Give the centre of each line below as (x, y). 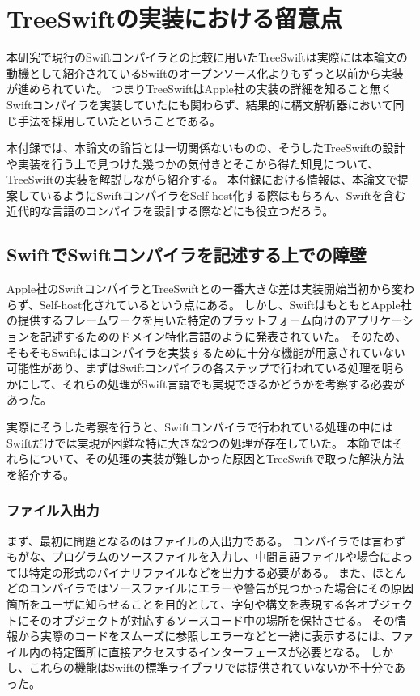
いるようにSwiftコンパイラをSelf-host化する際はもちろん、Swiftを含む (223, 195)
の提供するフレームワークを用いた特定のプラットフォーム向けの (176, 320)
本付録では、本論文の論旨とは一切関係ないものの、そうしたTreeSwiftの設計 (206, 148)
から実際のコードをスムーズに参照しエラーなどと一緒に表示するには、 (204, 636)
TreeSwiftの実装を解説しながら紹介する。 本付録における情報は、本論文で (202, 179)
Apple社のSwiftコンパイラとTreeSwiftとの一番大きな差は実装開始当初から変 (205, 289)
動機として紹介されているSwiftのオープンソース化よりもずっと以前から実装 (205, 72)
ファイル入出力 (53, 510)
